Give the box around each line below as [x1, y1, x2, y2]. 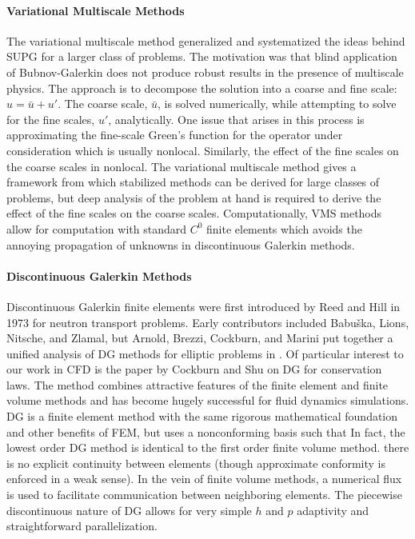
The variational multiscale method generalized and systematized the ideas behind [6, 32, 405, 49]
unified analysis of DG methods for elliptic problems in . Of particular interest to [6, 345, 404, 361]
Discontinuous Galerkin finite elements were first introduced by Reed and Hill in [6, 297, 401, 314]
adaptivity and [297, 501, 369, 518]
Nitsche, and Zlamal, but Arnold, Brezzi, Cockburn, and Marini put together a [6, 329, 393, 346]
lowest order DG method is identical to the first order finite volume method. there [6, 439, 409, 456]
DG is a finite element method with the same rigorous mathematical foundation [6, 408, 398, 425]
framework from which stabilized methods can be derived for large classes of [6, 174, 380, 190]
